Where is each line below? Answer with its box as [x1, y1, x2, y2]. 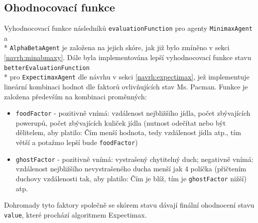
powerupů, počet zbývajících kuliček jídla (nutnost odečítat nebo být [15, 117, 226, 128]
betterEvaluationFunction [4, 64, 90, 72]
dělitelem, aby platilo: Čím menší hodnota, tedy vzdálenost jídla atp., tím [15, 127, 241, 138]
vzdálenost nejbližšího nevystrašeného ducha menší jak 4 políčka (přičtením [15, 163, 247, 174]
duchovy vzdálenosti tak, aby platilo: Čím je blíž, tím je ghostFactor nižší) [15, 173, 247, 183]
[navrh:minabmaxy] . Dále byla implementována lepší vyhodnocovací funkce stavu [4, 52, 252, 63]
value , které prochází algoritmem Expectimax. [4, 209, 147, 220]
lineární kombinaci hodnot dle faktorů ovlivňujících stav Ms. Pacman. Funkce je [4, 81, 248, 92]
